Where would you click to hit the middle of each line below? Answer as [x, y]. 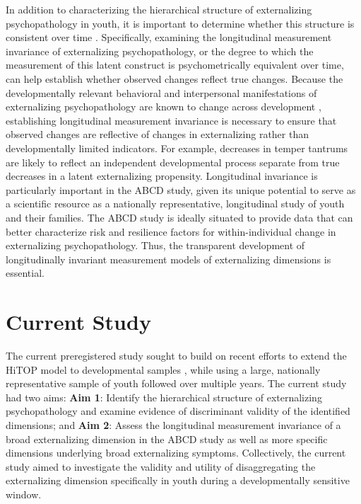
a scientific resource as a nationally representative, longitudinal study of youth [175, 204]
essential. [25, 273]
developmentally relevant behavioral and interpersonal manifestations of [161, 92]
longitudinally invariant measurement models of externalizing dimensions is [168, 259]
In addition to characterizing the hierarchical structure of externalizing [159, 9]
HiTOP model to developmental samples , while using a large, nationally [163, 369]
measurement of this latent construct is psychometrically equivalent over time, [175, 65]
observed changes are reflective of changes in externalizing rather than [158, 134]
